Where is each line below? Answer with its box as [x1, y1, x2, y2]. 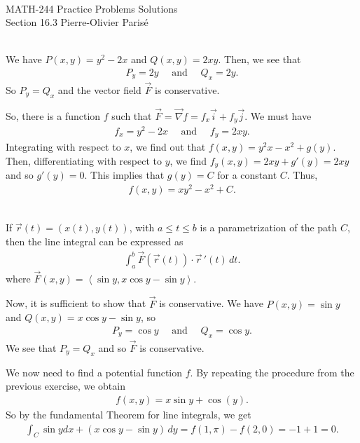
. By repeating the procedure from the [190, 364, 354, 379]
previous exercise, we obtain [6, 379, 125, 393]
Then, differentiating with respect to [6, 153, 162, 168]
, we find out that [130, 139, 206, 154]
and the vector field [57, 83, 141, 97]
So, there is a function [6, 109, 101, 123]
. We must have [244, 109, 312, 123]
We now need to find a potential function [6, 364, 183, 379]
